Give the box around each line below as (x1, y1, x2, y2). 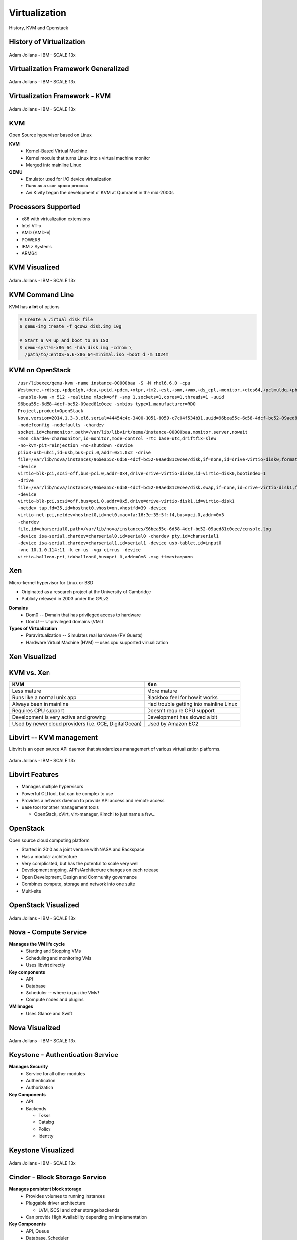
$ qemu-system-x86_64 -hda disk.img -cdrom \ (19, 345, 132, 350)
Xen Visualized (9, 652, 57, 661)
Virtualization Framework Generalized (9, 64, 129, 73)
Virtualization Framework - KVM (9, 92, 111, 100)
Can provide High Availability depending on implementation (26, 1214, 147, 1220)
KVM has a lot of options (9, 303, 60, 310)
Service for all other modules (26, 1070, 85, 1076)
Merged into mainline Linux (26, 162, 81, 168)
